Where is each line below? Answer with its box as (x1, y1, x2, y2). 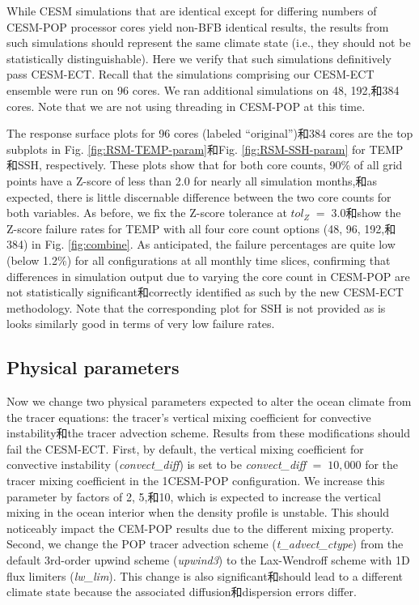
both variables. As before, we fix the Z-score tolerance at (6, 204, 287, 221)
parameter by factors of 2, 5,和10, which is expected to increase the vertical (6, 488, 381, 505)
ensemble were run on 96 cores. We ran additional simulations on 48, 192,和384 (6, 81, 400, 98)
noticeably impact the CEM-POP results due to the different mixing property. (6, 519, 394, 536)
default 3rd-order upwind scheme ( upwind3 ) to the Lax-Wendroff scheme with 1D (6, 552, 410, 569)
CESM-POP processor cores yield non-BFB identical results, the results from (6, 18, 389, 35)
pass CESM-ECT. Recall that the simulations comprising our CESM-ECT (6, 66, 375, 83)
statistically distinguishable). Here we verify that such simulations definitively (6, 49, 391, 66)
